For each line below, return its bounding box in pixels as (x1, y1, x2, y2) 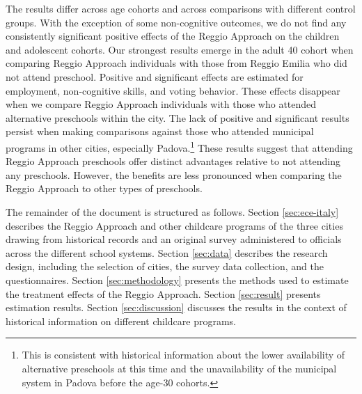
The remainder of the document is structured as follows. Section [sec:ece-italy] (6, 204, 339, 219)
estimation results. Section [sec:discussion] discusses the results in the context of (6, 300, 347, 315)
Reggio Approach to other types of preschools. (6, 181, 203, 196)
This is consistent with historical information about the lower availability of (22, 347, 345, 362)
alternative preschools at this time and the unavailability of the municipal (22, 361, 337, 375)
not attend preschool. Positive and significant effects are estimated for (6, 69, 304, 84)
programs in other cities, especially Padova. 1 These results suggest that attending (6, 138, 353, 155)
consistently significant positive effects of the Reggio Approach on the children (6, 29, 340, 43)
